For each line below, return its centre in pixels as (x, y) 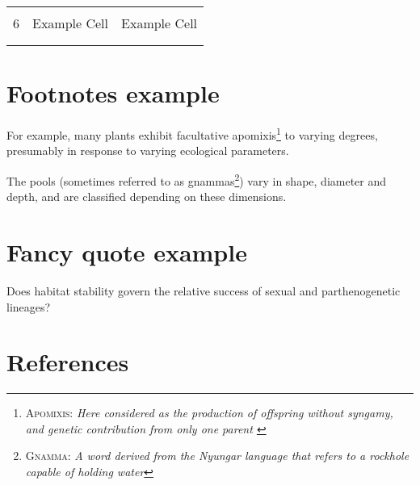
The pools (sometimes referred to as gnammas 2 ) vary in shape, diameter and (197, 179)
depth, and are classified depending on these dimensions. (147, 197)
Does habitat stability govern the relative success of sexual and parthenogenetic (204, 290)
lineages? (29, 306)
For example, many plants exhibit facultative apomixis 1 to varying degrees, (192, 134)
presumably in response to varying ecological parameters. (148, 151)
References (68, 362)
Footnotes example (113, 93)
